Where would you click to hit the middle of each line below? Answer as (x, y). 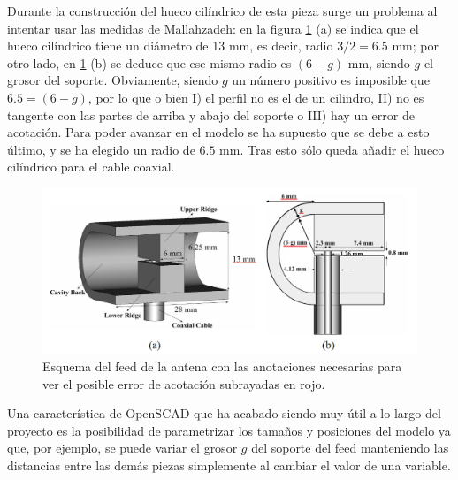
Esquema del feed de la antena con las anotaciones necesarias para (222, 366)
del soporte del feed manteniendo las (350, 448)
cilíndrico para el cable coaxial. (91, 167)
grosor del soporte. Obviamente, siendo (113, 80)
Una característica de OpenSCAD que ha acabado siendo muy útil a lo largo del (224, 413)
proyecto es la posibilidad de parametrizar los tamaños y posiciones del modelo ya (229, 430)
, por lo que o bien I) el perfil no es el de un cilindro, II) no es (256, 97)
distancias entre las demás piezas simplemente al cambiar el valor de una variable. (229, 465)
